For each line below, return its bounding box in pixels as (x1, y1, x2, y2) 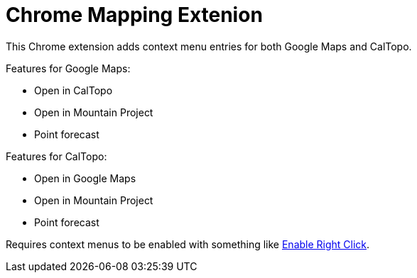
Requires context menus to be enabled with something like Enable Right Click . (6, 238, 370, 250)
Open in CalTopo (34, 84, 113, 96)
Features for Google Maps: (6, 62, 131, 74)
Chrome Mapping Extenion (6, 3, 263, 27)
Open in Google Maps (34, 172, 136, 184)
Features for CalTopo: (6, 150, 107, 162)
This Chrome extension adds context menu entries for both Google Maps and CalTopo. (6, 40, 412, 52)
